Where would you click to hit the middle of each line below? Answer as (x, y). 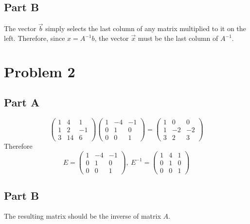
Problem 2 (40, 71)
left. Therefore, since (35, 38)
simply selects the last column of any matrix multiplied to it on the (146, 28)
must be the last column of (178, 38)
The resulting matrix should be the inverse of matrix (82, 216)
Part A (22, 102)
